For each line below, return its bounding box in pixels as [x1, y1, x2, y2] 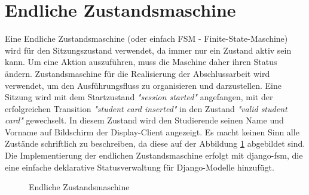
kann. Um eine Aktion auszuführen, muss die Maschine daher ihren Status [5, 55, 277, 68]
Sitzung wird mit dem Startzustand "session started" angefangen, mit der [5, 91, 273, 103]
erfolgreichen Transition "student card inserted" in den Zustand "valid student [5, 102, 287, 114]
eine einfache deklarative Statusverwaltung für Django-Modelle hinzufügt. [5, 160, 274, 173]
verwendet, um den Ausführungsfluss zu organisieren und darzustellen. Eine [5, 79, 282, 91]
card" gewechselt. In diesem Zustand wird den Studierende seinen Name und [5, 114, 284, 126]
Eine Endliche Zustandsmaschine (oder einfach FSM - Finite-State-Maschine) [5, 32, 288, 45]
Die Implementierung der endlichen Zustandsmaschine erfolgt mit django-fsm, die [5, 149, 303, 162]
